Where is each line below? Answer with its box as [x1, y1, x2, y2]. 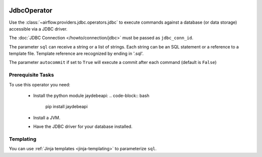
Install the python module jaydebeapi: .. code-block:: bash [33, 93, 150, 98]
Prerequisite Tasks [9, 72, 54, 78]
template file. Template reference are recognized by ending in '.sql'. [9, 51, 144, 57]
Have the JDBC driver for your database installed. [33, 124, 133, 129]
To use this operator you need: [9, 81, 70, 87]
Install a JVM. [33, 114, 61, 121]
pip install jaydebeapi [45, 104, 88, 110]
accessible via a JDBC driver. [9, 26, 68, 31]
